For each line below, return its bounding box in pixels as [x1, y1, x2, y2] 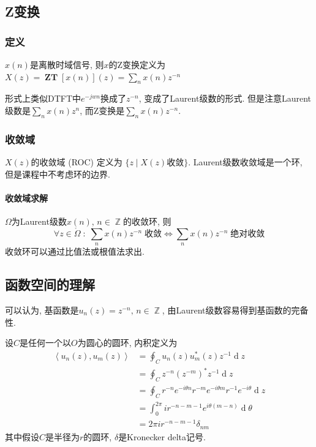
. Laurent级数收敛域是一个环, [188, 156, 303, 168]
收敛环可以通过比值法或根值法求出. [5, 245, 145, 258]
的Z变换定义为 [108, 58, 166, 70]
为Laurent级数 [11, 214, 67, 227]
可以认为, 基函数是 [5, 303, 79, 316]
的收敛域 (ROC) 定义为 [31, 156, 122, 168]
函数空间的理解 [5, 275, 95, 294]
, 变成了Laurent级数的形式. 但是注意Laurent [138, 92, 312, 105]
